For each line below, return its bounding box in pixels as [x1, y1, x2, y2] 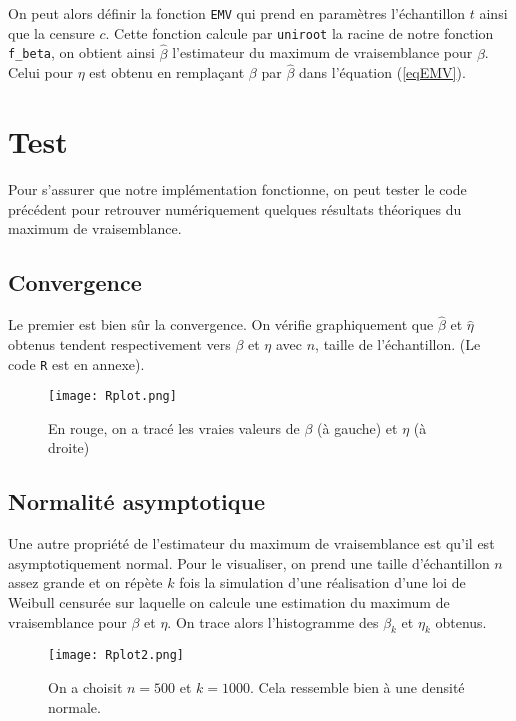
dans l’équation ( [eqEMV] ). [299, 62, 466, 83]
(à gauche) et [317, 417, 398, 438]
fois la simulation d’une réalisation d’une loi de [179, 572, 466, 593]
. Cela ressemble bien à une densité [250, 677, 465, 698]
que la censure [8, 22, 95, 43]
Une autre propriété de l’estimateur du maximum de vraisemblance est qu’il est [8, 533, 495, 554]
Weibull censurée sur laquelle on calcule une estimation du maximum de [8, 592, 450, 612]
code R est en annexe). [8, 353, 145, 374]
